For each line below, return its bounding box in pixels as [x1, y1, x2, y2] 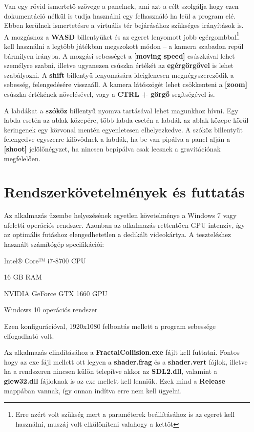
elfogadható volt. [4, 330, 54, 341]
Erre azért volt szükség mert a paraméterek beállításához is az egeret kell [15, 409, 235, 419]
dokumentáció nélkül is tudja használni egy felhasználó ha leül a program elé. [4, 10, 235, 21]
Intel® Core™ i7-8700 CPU [4, 255, 86, 265]
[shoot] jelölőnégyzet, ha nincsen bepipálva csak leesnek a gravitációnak [4, 143, 221, 153]
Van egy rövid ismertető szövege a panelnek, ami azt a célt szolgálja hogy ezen [4, 1, 239, 11]
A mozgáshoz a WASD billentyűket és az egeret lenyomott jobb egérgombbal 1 [4, 30, 239, 42]
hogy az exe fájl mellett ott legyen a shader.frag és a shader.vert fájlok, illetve [4, 356, 248, 367]
